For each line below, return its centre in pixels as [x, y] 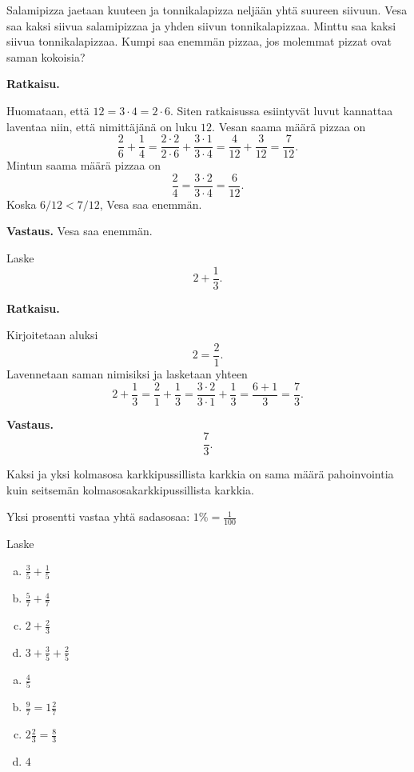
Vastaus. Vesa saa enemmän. [80, 231]
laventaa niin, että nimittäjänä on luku [102, 126]
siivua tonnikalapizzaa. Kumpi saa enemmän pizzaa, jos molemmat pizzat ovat [199, 41]
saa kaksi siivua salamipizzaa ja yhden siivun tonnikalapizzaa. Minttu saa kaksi [201, 25]
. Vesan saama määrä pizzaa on [289, 126]
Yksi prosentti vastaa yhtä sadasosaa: [98, 516]
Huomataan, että [48, 110]
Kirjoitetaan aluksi [52, 335]
